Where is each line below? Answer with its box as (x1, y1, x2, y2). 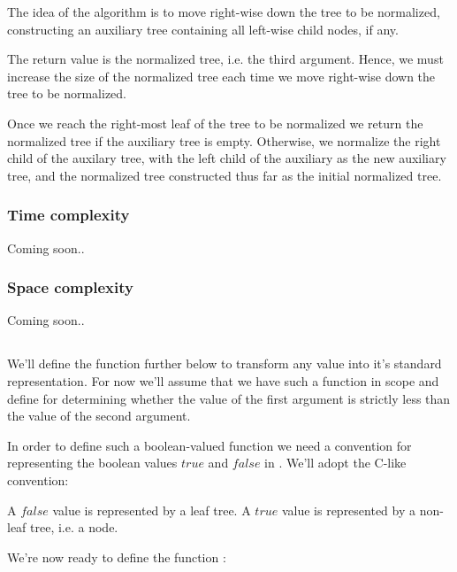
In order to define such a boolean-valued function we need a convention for (7, 436, 412, 454)
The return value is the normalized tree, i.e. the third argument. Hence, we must (7, 50, 444, 68)
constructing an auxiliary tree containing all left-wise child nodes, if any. (7, 19, 399, 38)
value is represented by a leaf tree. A (52, 500, 251, 519)
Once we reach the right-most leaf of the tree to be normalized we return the (7, 113, 423, 132)
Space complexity (7, 276, 133, 298)
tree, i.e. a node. (30, 518, 118, 537)
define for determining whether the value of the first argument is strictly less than (7, 389, 451, 407)
